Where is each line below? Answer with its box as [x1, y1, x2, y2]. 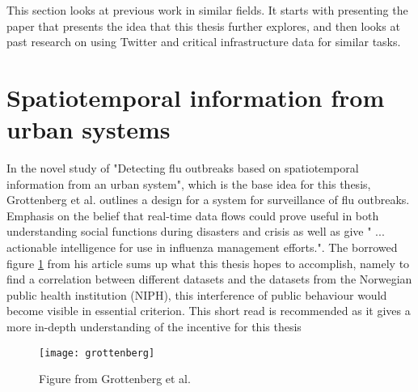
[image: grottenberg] [39, 347, 155, 359]
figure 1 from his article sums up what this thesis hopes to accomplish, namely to [6, 254, 410, 271]
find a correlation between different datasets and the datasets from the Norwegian [6, 271, 412, 288]
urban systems [6, 113, 171, 146]
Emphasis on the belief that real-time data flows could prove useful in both [6, 207, 379, 224]
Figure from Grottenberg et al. [39, 370, 191, 387]
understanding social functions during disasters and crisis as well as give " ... [6, 223, 385, 240]
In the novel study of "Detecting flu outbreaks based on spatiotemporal [6, 160, 359, 177]
